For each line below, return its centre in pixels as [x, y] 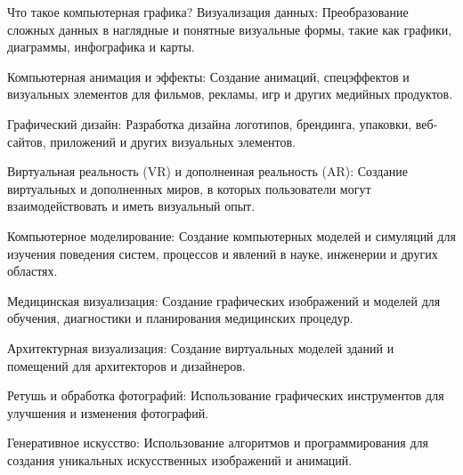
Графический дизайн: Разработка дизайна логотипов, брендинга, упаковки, [210, 123]
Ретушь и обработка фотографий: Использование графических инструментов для [226, 395]
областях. [32, 271]
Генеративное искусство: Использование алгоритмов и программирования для [218, 443]
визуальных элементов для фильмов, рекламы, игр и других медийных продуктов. [230, 94]
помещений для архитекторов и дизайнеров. [126, 365]
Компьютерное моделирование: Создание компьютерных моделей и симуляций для [231, 235]
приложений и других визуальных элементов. [173, 141]
